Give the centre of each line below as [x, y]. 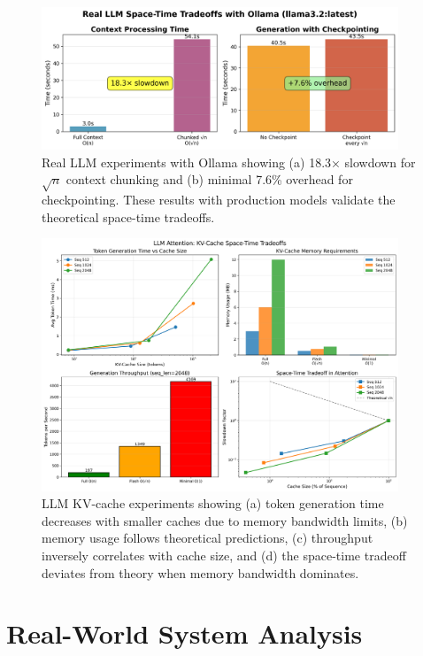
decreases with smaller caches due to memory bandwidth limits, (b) [225, 520]
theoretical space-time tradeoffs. [128, 216]
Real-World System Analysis [185, 633]
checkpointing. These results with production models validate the [219, 200]
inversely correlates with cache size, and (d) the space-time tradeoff [224, 555]
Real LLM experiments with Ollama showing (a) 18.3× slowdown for [229, 162]
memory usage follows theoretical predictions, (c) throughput [208, 538]
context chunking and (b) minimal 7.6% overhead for [209, 179]
